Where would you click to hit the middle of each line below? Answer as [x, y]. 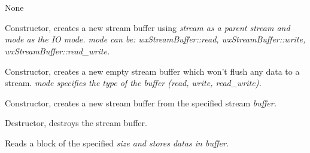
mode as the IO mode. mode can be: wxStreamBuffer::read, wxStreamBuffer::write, [155, 39]
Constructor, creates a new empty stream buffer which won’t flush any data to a [152, 71]
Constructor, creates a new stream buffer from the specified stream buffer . [141, 102]
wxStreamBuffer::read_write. [57, 51]
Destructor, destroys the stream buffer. [76, 123]
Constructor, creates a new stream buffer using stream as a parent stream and [148, 27]
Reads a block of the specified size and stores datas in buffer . [117, 143]
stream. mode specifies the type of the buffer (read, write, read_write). [133, 83]
